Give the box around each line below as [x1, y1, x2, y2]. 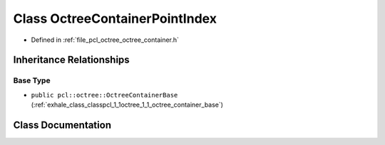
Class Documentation [13, 119, 112, 131]
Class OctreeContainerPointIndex [13, 11, 217, 26]
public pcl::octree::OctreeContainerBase [31, 91, 178, 99]
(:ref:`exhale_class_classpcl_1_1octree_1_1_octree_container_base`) [31, 100, 224, 109]
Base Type [13, 75, 51, 85]
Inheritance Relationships [13, 54, 130, 66]
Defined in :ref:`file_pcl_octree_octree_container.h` [31, 36, 180, 44]
